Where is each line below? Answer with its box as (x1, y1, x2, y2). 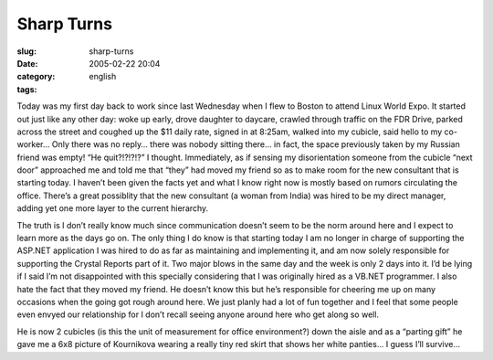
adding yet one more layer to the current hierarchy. (16, 203, 209, 214)
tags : (16, 83, 37, 95)
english (89, 71, 117, 82)
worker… (16, 139, 50, 150)
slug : (16, 46, 37, 57)
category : (16, 71, 56, 82)
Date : (16, 58, 38, 69)
